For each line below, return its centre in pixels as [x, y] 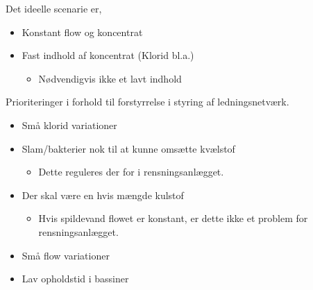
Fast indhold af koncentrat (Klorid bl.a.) [108, 55]
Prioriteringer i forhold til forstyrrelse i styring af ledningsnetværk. [147, 102]
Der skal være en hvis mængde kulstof [103, 195]
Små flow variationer [66, 255]
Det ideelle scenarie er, [54, 8]
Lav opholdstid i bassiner [75, 279]
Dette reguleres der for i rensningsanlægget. [131, 172]
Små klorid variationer [69, 125]
